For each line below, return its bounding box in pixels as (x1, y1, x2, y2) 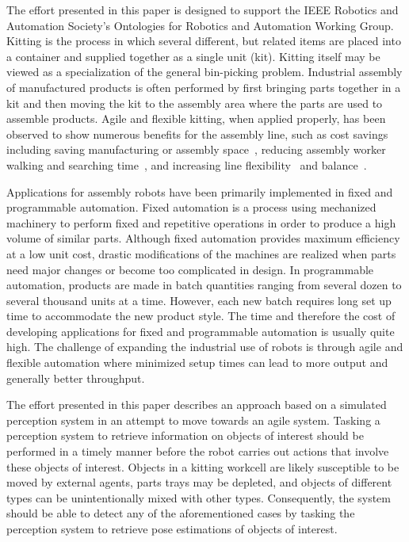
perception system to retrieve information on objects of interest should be (6, 427, 364, 444)
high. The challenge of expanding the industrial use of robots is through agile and (6, 338, 403, 355)
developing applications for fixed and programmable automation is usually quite (6, 323, 395, 339)
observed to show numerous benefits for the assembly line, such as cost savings (6, 125, 388, 142)
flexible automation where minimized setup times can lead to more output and (6, 354, 388, 371)
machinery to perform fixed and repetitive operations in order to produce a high (6, 214, 396, 231)
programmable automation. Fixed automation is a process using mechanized (6, 199, 377, 216)
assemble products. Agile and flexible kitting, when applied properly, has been (6, 110, 386, 127)
